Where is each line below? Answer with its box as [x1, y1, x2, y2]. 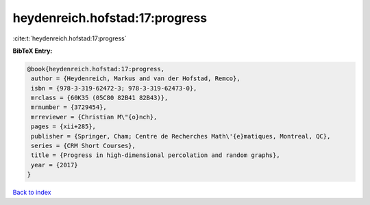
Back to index [12, 189, 51, 197]
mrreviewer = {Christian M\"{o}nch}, [31, 113, 158, 121]
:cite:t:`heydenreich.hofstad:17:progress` [12, 34, 127, 43]
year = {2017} [31, 161, 78, 169]
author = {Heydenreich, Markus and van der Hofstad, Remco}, [31, 75, 241, 82]
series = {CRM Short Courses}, [31, 142, 136, 150]
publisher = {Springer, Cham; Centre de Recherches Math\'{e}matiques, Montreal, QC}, [31, 132, 331, 140]
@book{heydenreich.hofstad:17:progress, [27, 65, 164, 73]
